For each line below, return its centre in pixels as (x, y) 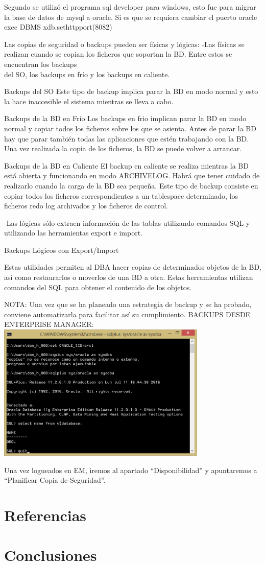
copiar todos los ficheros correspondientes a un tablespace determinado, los (121, 195)
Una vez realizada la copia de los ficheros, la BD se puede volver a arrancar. (123, 148)
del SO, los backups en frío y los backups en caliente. (87, 74)
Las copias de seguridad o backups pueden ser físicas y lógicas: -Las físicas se (124, 44)
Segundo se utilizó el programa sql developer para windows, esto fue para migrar (130, 7)
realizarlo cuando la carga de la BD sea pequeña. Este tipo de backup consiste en (131, 185)
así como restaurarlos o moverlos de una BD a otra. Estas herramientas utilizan (129, 277)
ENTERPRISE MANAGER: (49, 324)
